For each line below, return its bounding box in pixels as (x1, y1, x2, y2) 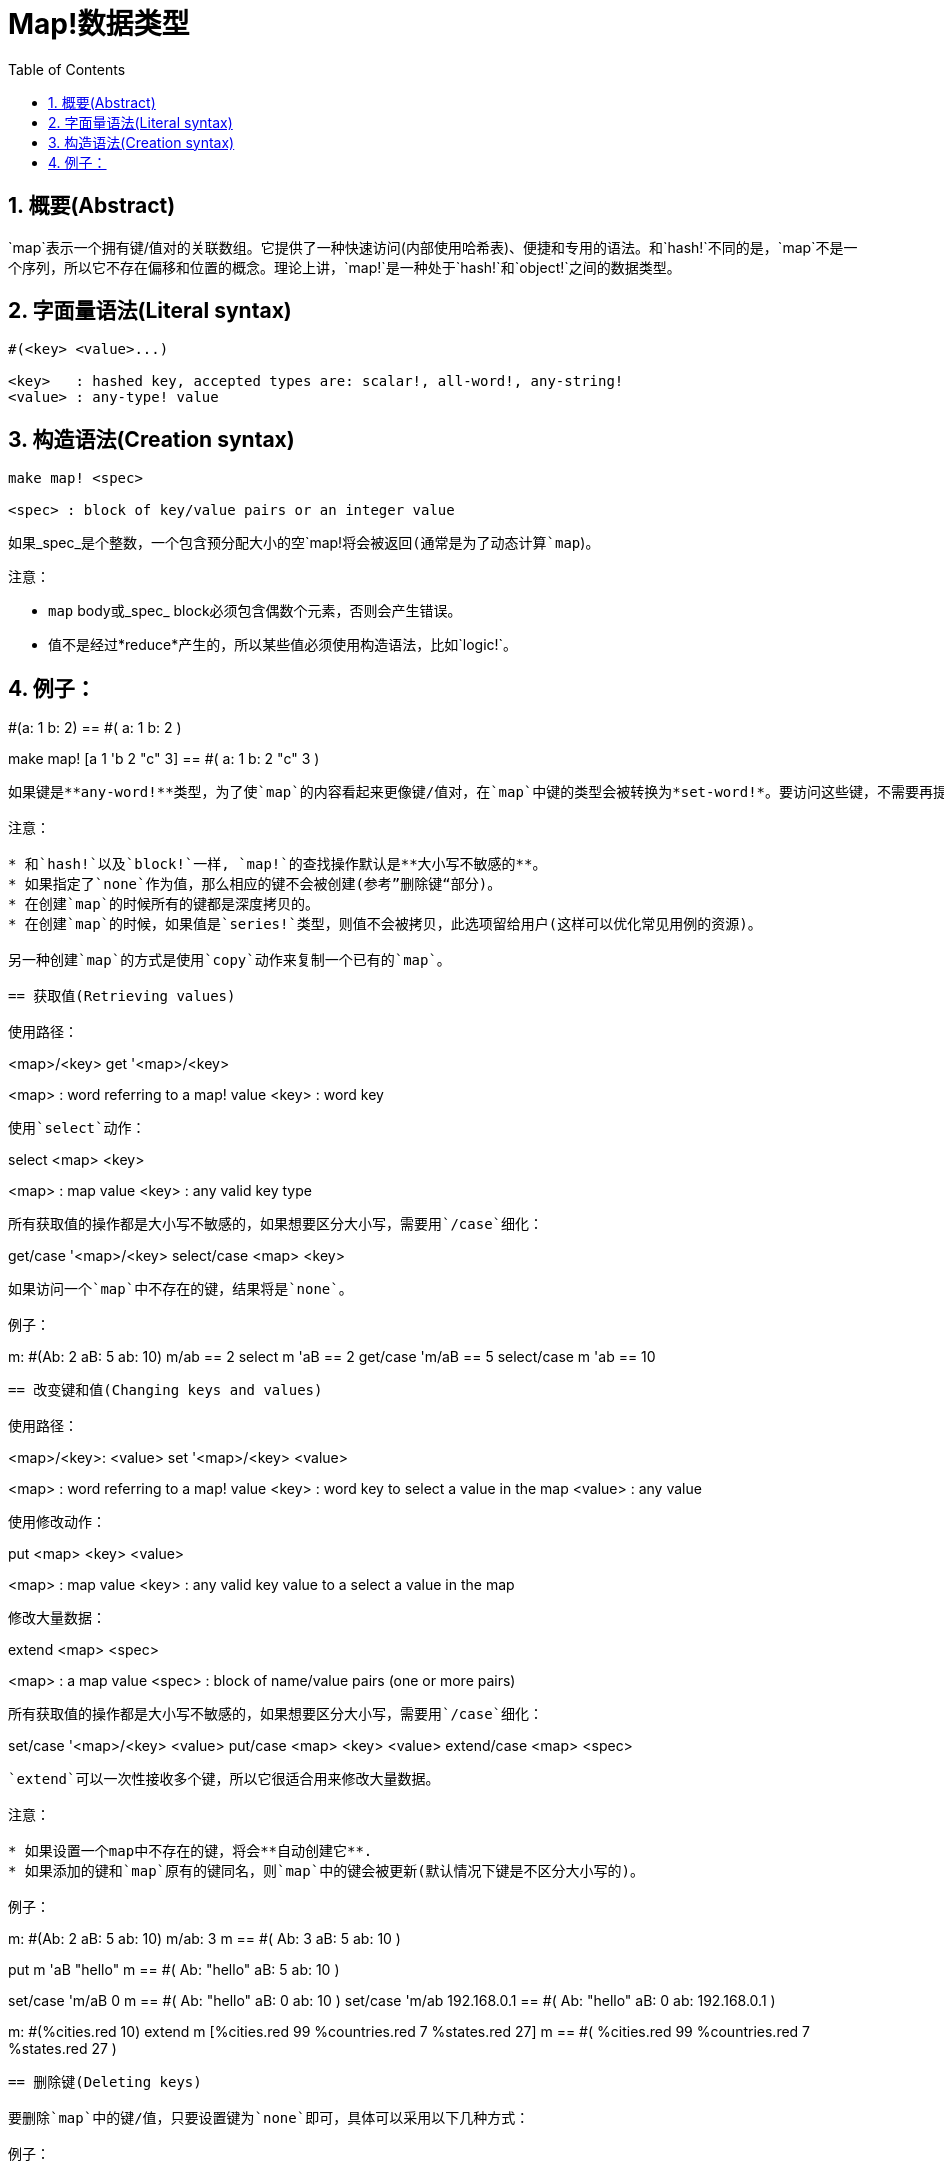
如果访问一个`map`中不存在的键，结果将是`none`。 (8, 1281, 353, 1298)
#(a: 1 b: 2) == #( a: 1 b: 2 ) (8, 719, 182, 737)
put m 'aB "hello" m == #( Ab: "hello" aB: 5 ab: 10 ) (8, 1961, 340, 1979)
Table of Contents (8, 60, 126, 78)
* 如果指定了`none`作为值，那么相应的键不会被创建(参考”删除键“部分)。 (8, 876, 502, 893)
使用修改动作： (8, 1514, 106, 1531)
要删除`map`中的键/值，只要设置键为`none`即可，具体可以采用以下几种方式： (8, 2110, 530, 2127)
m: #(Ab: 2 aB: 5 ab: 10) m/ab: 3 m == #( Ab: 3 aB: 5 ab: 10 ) (8, 1930, 401, 1948)
